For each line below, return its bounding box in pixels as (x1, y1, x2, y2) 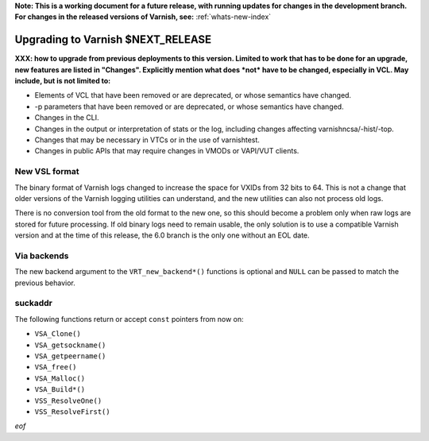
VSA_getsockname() (34, 340, 106, 350)
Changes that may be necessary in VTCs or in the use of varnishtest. (34, 135, 260, 145)
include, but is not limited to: (14, 76, 111, 86)
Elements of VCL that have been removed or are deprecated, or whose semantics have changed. (34, 91, 352, 100)
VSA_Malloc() (34, 373, 86, 383)
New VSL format (14, 166, 79, 177)
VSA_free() (34, 362, 77, 372)
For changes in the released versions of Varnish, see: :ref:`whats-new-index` (14, 12, 272, 21)
